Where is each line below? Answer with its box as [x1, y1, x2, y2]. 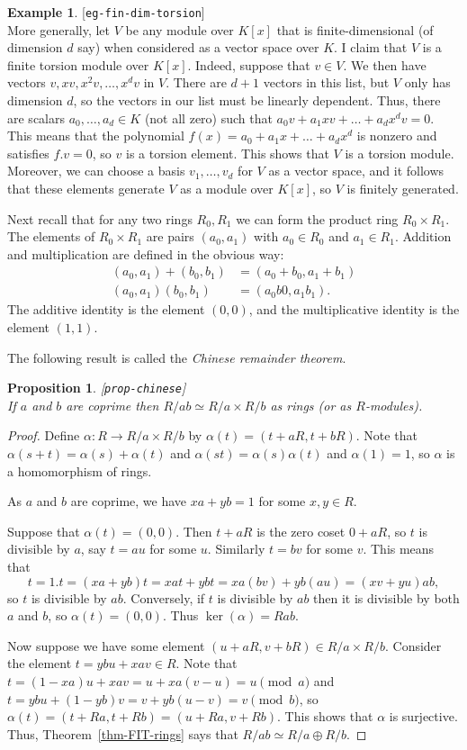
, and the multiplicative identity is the [248, 300, 460, 319]
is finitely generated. [346, 179, 459, 197]
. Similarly [207, 539, 265, 558]
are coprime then [66, 395, 159, 414]
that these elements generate [7, 179, 165, 197]
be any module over [125, 20, 234, 39]
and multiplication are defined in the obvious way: [7, 244, 284, 263]
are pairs [146, 227, 194, 246]
